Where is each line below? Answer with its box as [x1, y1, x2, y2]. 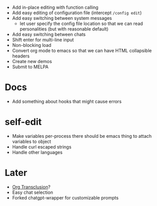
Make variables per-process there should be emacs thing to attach [12, 133, 152, 139]
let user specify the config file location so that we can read [19, 20, 143, 26]
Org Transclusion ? [12, 184, 51, 190]
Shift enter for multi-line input [12, 37, 74, 43]
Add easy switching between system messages [12, 15, 112, 21]
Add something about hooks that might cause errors [12, 98, 122, 104]
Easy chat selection [12, 189, 53, 195]
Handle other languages [12, 149, 63, 155]
